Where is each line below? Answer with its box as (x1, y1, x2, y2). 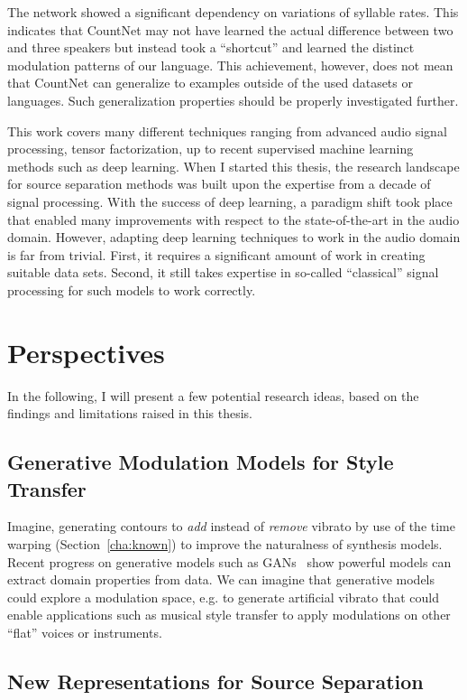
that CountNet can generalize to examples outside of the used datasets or (7, 73, 413, 92)
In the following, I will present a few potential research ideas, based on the (7, 386, 419, 405)
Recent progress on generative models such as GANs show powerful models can (7, 552, 452, 571)
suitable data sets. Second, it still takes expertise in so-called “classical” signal (7, 263, 439, 282)
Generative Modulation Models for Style (7, 448, 394, 476)
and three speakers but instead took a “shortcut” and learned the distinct (7, 38, 415, 57)
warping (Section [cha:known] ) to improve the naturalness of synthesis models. (7, 535, 443, 553)
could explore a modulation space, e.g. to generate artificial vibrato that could (7, 587, 439, 606)
